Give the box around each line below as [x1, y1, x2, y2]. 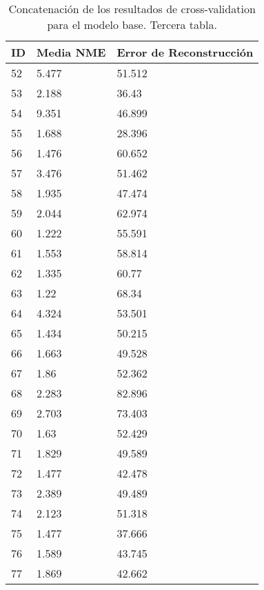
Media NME [37, 44, 106, 60]
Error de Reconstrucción [116, 44, 254, 60]
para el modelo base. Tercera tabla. [47, 17, 217, 32]
